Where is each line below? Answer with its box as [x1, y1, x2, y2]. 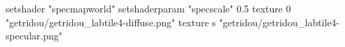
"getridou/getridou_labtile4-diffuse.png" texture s [6, 15, 216, 29]
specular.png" [6, 28, 62, 43]
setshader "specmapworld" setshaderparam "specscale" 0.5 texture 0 [6, 1, 291, 15]
